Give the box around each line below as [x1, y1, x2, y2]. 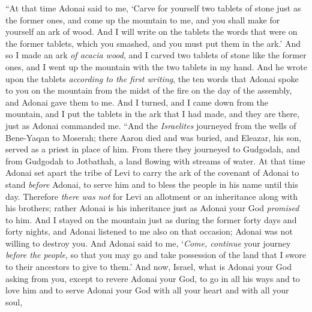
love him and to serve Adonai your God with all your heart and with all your [5, 284, 289, 296]
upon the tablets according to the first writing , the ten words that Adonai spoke [5, 72, 299, 85]
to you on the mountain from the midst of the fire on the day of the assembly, [5, 84, 292, 97]
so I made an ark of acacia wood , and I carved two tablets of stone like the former [5, 49, 307, 61]
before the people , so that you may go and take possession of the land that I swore [5, 248, 307, 261]
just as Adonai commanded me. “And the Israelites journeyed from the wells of [5, 119, 296, 131]
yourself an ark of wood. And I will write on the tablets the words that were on [5, 25, 298, 38]
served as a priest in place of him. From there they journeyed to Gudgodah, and [5, 143, 300, 155]
